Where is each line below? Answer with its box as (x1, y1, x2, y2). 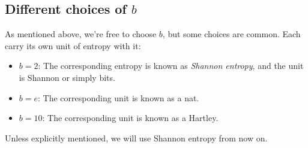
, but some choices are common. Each (162, 28, 301, 40)
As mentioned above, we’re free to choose (5, 28, 157, 40)
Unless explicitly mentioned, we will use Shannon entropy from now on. (5, 131, 268, 144)
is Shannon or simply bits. (19, 71, 115, 83)
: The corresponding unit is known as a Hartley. (42, 111, 219, 124)
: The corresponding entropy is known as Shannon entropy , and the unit (38, 59, 304, 72)
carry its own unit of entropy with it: (5, 39, 141, 52)
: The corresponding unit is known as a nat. (38, 91, 199, 104)
